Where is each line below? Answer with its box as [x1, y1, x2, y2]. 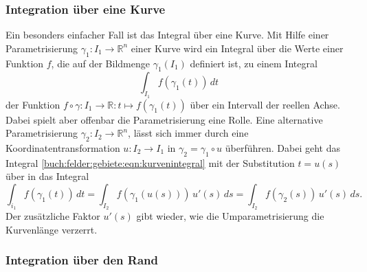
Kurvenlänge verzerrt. [5, 222, 98, 236]
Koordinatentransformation [5, 141, 120, 155]
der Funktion [5, 97, 60, 111]
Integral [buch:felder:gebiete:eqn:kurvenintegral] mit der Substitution [5, 155, 295, 170]
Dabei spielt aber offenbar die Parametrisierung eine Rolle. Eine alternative [5, 112, 323, 126]
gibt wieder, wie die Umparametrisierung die [136, 209, 324, 223]
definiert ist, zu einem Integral [190, 56, 318, 70]
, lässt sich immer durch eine [128, 126, 249, 140]
